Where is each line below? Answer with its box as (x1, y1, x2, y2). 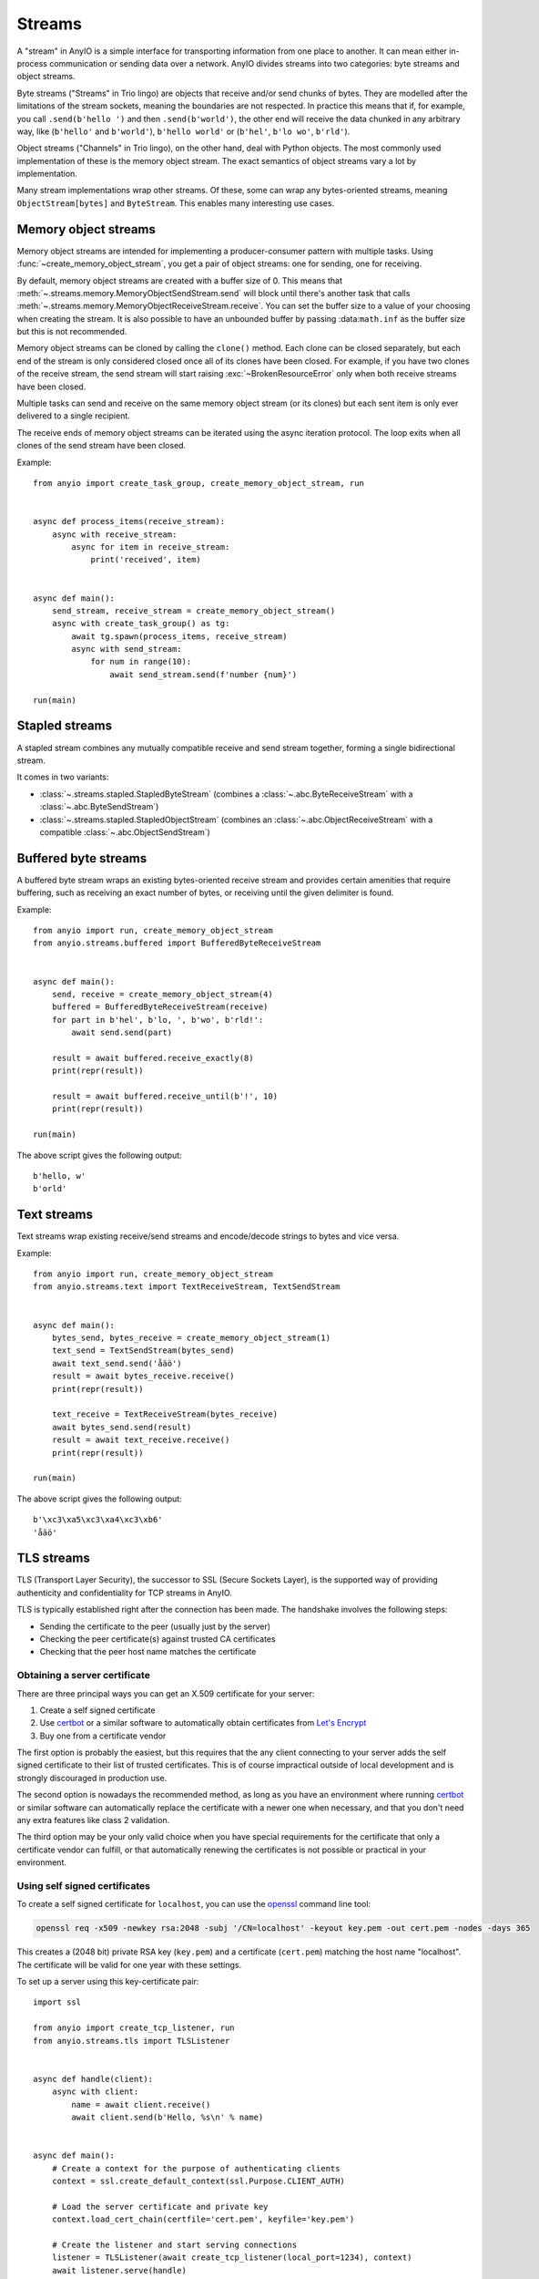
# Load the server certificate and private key (51, 2202, 269, 2212)
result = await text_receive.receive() (51, 1435, 230, 1445)
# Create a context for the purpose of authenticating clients (51, 2163, 341, 2173)
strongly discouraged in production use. (16, 1772, 168, 1783)
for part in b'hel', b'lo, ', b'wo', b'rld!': (51, 1015, 264, 1025)
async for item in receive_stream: (71, 541, 230, 552)
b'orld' (33, 1183, 67, 1194)
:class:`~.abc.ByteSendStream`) (39, 801, 159, 812)
